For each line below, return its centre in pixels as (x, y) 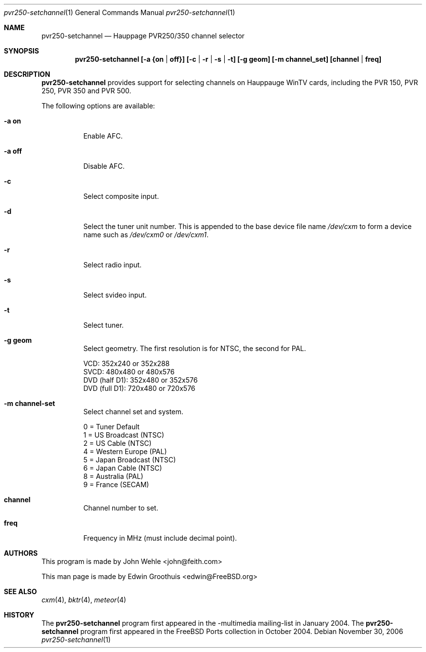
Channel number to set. (121, 508)
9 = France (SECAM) (116, 485)
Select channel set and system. (133, 412)
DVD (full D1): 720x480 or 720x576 (139, 388)
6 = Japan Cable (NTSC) (123, 468)
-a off (13, 151)
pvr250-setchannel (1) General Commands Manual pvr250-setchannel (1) (120, 12)
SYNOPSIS (22, 51)
